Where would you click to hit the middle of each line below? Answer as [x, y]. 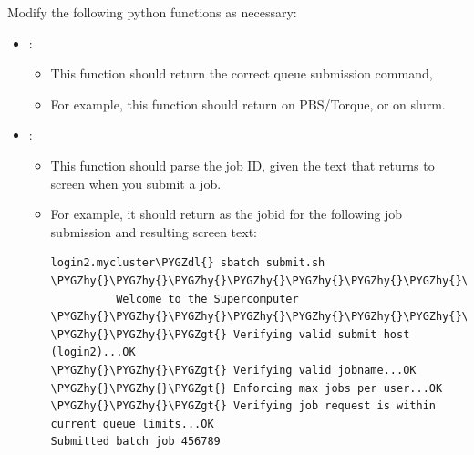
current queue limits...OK [132, 424]
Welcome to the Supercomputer [207, 299]
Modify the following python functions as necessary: [152, 12]
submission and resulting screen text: [154, 231]
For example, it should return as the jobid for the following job [227, 214]
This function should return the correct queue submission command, [242, 73]
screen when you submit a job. [136, 183]
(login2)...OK [93, 352]
